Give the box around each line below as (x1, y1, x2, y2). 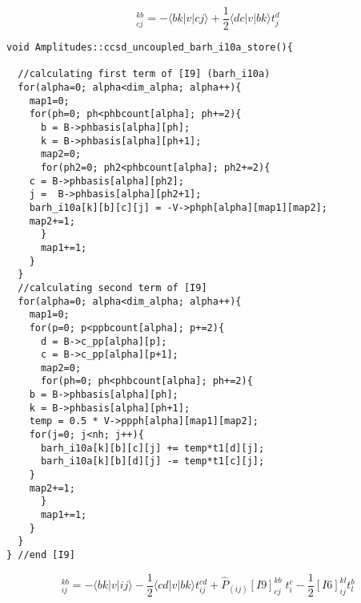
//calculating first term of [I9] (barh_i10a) (18, 68, 271, 80)
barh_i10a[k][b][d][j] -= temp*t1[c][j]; (40, 455, 265, 467)
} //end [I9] (6, 549, 75, 561)
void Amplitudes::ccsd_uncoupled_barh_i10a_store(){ (6, 42, 293, 54)
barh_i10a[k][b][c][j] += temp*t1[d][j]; (40, 442, 265, 454)
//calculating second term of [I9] (18, 281, 207, 293)
